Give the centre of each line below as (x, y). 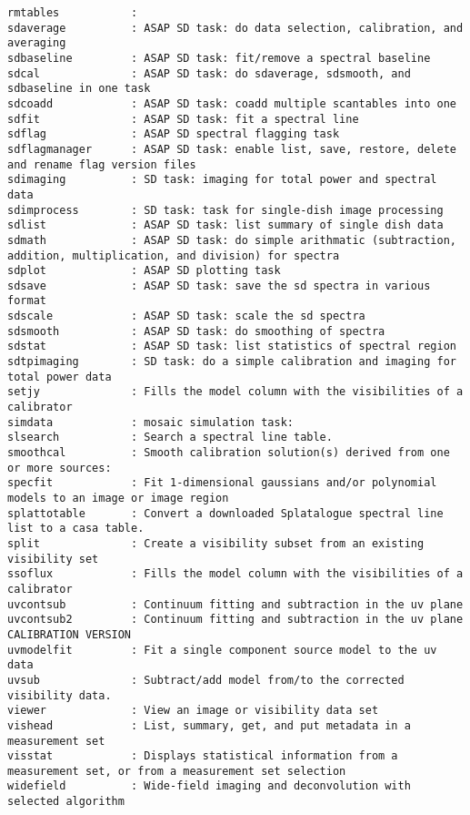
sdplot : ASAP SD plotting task (144, 271)
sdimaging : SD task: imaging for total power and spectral (222, 180)
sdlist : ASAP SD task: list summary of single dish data (225, 225)
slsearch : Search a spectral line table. (170, 438)
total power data (60, 377)
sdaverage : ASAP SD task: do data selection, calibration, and (235, 28)
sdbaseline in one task (79, 89)
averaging (37, 43)
